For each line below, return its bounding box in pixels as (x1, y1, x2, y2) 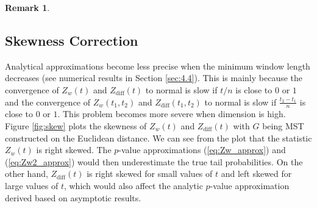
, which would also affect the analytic (63, 179, 203, 192)
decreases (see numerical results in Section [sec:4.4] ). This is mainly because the (5, 71, 303, 84)
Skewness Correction (5, 30, 138, 49)
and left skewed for (221, 167, 292, 180)
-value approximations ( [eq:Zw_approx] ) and (118, 143, 286, 156)
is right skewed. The (36, 143, 112, 156)
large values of (5, 179, 59, 192)
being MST (262, 120, 304, 132)
